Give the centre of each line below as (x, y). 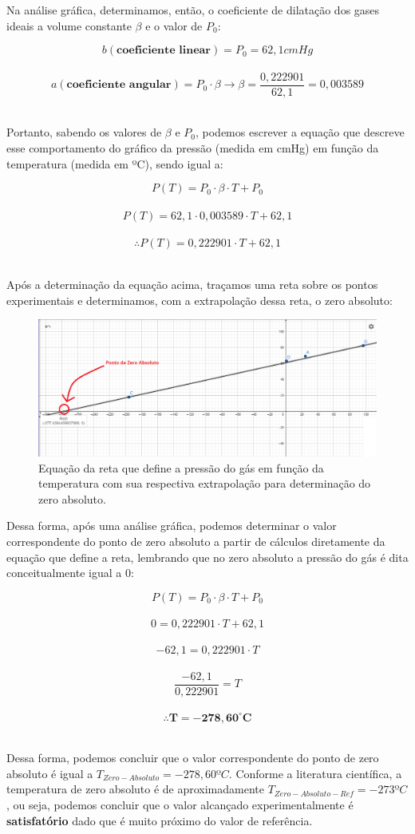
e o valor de (174, 25)
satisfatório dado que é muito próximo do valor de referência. (160, 820)
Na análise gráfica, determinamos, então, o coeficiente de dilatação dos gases (193, 10)
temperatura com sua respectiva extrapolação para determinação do (205, 483)
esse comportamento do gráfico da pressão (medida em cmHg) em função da (193, 148)
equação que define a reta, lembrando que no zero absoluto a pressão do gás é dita (207, 557)
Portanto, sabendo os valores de (84, 132)
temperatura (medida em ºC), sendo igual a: (115, 163)
